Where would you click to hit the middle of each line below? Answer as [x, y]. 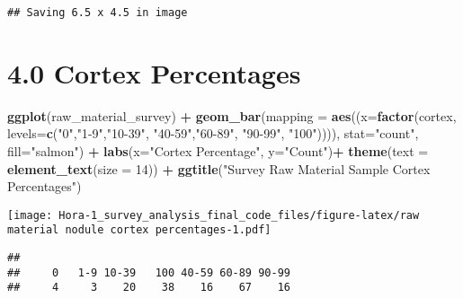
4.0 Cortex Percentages [154, 72]
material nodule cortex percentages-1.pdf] [139, 230]
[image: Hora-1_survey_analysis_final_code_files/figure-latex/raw [214, 215]
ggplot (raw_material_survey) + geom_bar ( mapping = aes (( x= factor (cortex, [232, 115]
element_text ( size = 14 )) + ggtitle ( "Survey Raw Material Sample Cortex [219, 168]
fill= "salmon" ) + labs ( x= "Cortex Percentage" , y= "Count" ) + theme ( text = [218, 150]
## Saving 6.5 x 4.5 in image [98, 13]
